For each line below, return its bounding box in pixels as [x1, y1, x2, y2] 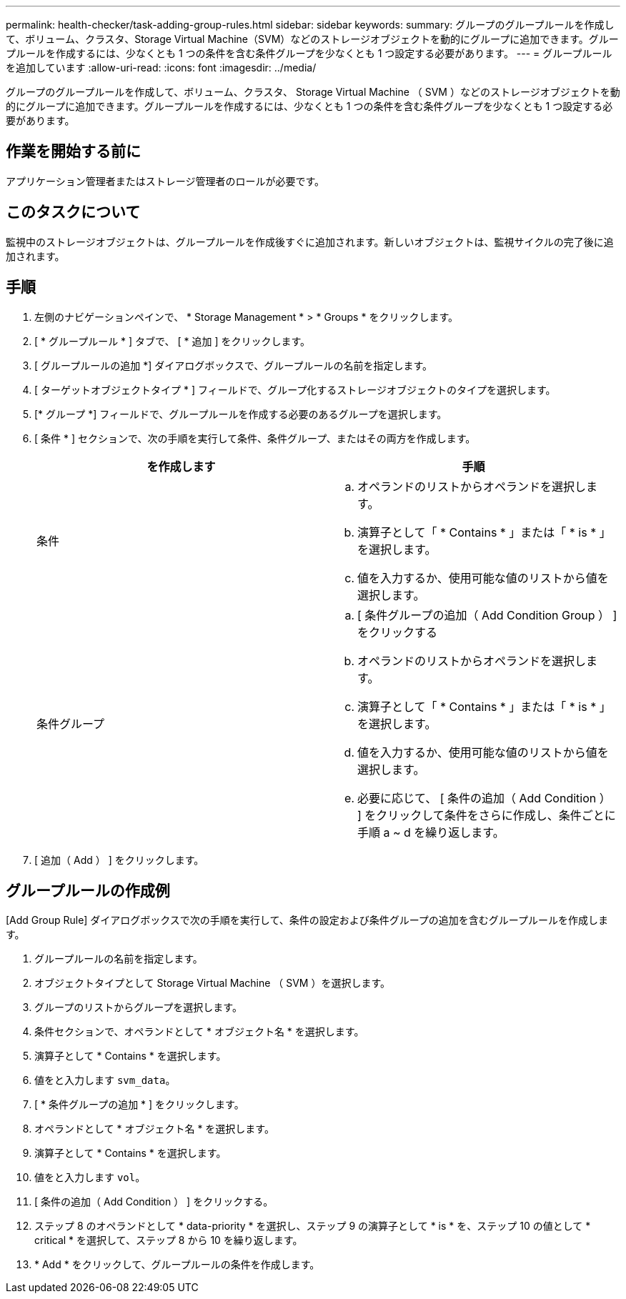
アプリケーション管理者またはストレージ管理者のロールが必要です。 [6, 174, 325, 187]
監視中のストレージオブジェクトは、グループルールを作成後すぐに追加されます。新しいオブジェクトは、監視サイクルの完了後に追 [6, 235, 614, 248]
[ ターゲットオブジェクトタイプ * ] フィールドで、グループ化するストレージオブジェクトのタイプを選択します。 [34, 383, 556, 396]
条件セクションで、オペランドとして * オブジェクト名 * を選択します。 [34, 1025, 364, 1038]
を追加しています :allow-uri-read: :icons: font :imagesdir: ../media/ [6, 61, 317, 74]
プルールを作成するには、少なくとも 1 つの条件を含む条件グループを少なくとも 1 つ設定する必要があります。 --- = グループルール [6, 47, 612, 59]
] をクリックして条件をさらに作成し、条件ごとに [357, 807, 616, 822]
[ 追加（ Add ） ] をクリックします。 [34, 853, 204, 866]
